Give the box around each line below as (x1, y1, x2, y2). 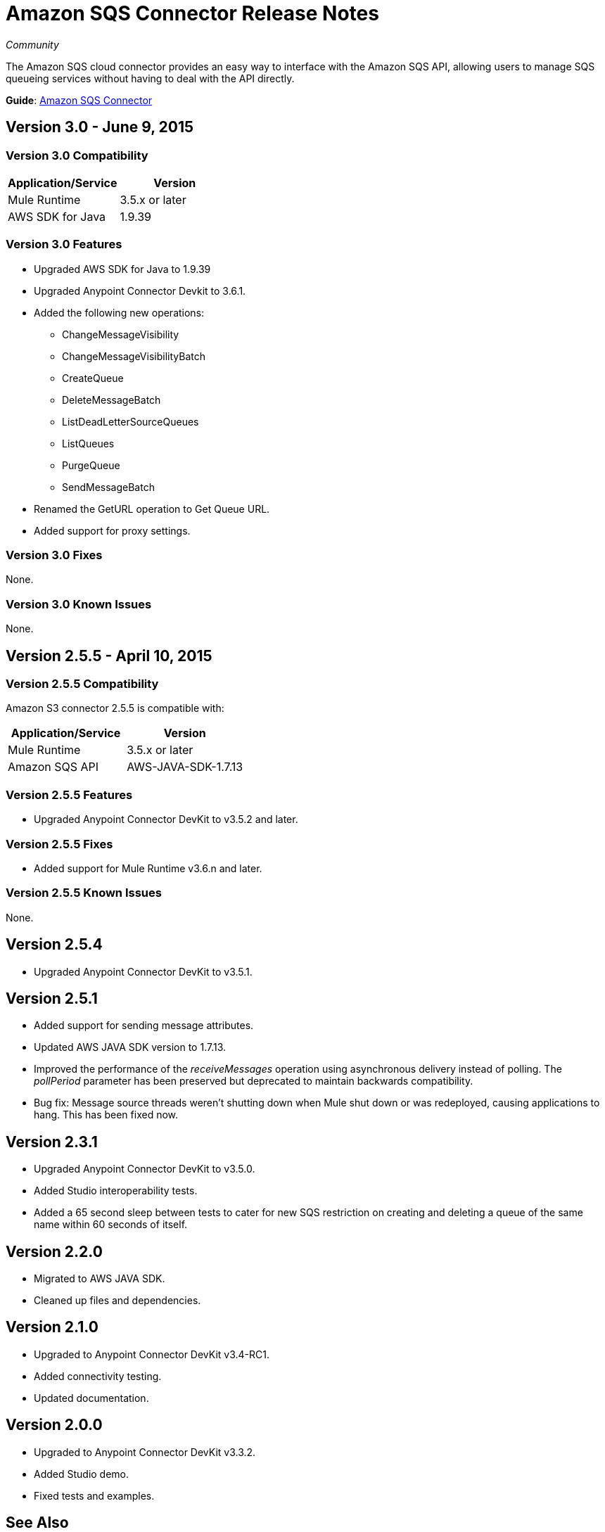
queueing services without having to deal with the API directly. (6, 72, 295, 84)
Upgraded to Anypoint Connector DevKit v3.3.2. (34, 1445, 256, 1458)
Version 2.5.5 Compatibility (6, 677, 159, 691)
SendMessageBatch (62, 480, 155, 493)
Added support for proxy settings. (34, 524, 191, 537)
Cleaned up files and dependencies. (34, 1294, 201, 1307)
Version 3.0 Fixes (6, 548, 103, 563)
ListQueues (62, 437, 115, 449)
